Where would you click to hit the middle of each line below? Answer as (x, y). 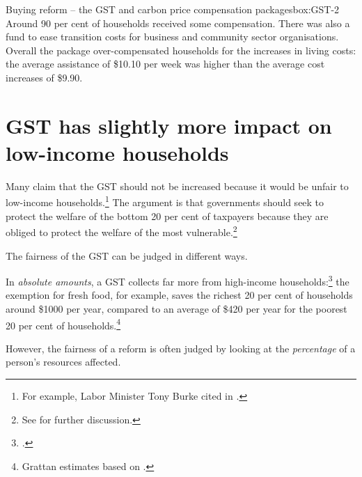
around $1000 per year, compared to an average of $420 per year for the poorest (176, 308)
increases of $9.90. (44, 77)
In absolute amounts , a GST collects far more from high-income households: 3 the (178, 280)
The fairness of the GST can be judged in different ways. (127, 255)
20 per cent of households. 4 (63, 324)
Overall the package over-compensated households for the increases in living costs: (181, 50)
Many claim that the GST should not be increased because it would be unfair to (177, 186)
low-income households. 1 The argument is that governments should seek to (165, 201)
